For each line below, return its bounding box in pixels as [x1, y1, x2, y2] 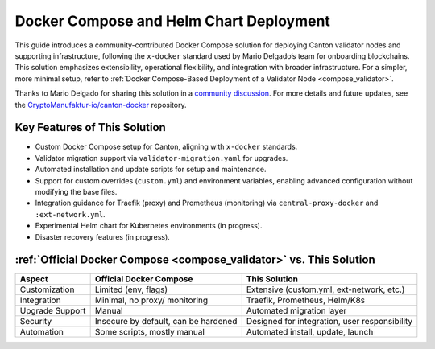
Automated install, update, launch [246, 326, 374, 338]
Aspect [19, 273, 48, 285]
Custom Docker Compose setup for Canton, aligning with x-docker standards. [35, 142, 298, 152]
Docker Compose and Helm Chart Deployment [14, 12, 330, 30]
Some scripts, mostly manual [94, 326, 205, 338]
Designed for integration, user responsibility [246, 316, 413, 327]
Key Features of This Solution [14, 121, 167, 134]
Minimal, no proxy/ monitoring [94, 294, 209, 306]
